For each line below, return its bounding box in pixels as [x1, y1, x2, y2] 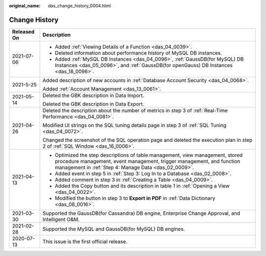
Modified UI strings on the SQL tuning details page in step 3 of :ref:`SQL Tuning [42, 122, 227, 128]
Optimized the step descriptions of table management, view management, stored [55, 152, 243, 159]
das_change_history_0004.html [48, 3, 111, 8]
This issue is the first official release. [42, 238, 128, 245]
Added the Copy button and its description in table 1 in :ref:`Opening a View [55, 182, 230, 189]
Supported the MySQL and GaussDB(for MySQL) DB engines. [42, 225, 185, 232]
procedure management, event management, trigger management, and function [55, 158, 241, 164]
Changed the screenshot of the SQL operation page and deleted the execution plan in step [42, 136, 253, 143]
